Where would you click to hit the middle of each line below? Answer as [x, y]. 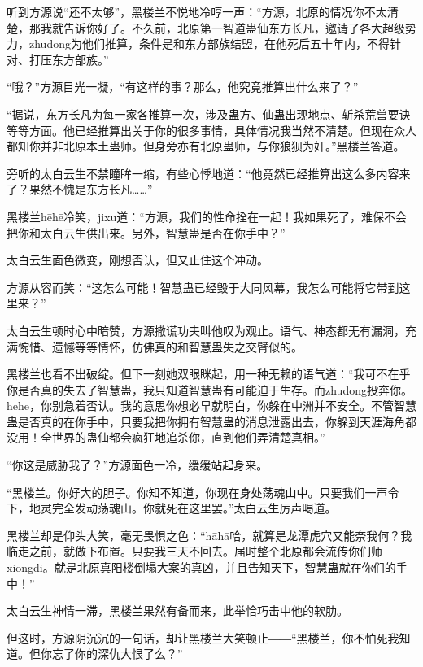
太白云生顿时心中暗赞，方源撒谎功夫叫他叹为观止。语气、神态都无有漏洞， [206, 330]
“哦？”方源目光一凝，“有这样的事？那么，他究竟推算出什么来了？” [183, 87]
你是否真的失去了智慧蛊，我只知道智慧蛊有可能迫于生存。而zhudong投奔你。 [209, 389]
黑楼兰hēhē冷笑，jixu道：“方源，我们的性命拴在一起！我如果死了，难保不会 [207, 216]
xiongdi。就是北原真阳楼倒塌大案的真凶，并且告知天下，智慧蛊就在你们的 [201, 567]
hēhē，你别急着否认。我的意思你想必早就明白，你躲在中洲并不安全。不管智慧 [211, 405]
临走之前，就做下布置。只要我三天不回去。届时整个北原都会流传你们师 [194, 551]
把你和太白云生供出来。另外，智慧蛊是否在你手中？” [146, 232]
